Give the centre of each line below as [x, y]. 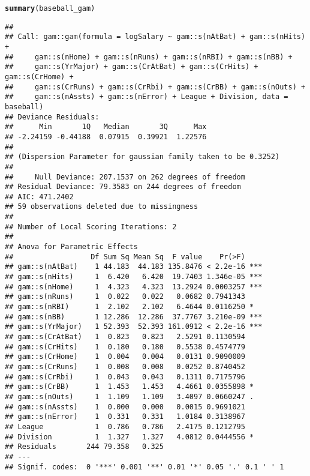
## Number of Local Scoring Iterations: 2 [91, 227]
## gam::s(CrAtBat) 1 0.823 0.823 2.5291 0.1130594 [125, 337]
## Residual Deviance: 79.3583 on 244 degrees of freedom [123, 187]
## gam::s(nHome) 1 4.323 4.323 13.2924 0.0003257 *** [134, 287]
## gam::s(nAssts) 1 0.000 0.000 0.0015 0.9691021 [125, 407]
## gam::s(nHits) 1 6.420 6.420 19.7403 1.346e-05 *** [134, 277]
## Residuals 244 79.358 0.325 [84, 447]
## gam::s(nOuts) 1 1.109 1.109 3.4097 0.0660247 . [130, 396]
